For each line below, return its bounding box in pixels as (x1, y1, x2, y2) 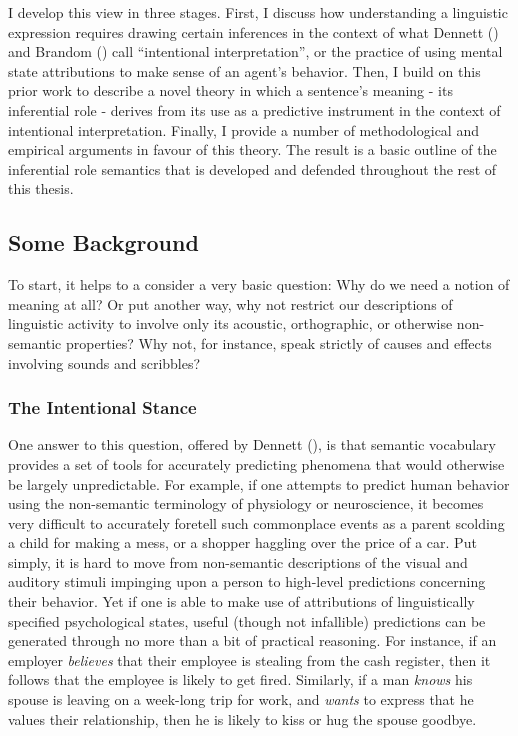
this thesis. (8, 178, 74, 199)
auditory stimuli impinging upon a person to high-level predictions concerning (8, 571, 486, 592)
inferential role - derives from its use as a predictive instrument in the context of (8, 99, 501, 120)
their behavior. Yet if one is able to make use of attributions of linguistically (8, 591, 475, 612)
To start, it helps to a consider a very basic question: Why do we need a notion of (8, 274, 510, 295)
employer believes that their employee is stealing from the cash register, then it (8, 649, 491, 670)
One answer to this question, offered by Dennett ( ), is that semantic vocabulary (8, 434, 496, 455)
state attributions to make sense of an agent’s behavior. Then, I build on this (8, 60, 481, 81)
